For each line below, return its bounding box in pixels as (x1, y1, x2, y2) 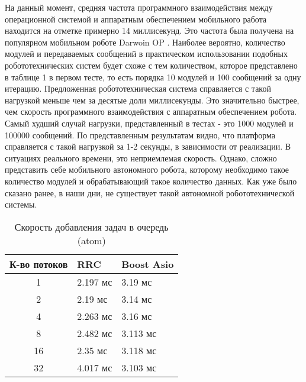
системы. (5, 198, 37, 211)
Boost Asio (121, 257, 174, 271)
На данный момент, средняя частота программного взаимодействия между (5, 1, 273, 13)
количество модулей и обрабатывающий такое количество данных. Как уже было (5, 174, 297, 187)
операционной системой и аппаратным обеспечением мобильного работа (5, 12, 267, 25)
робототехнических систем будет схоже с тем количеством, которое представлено (5, 59, 298, 71)
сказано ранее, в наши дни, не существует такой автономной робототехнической (5, 186, 295, 199)
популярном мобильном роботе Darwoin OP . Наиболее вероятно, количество (5, 35, 285, 48)
